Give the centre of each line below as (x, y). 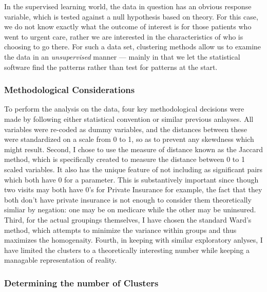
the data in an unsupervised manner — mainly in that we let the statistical (122, 56)
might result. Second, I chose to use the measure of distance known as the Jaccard (133, 149)
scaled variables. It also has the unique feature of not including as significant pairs (133, 169)
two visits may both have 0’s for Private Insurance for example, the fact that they (133, 189)
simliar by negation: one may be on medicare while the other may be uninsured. (130, 209)
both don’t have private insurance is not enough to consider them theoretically (128, 199)
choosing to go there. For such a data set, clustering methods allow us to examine (133, 47)
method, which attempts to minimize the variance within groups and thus (120, 230)
